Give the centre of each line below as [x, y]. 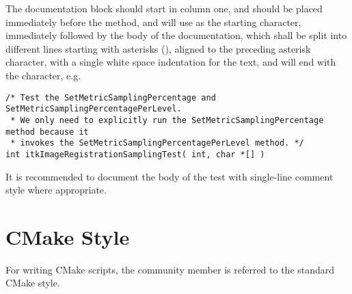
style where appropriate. [56, 190]
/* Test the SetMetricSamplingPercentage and [111, 97]
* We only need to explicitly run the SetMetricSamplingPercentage [167, 120]
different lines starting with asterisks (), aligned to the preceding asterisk [158, 48]
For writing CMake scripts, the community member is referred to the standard [170, 269]
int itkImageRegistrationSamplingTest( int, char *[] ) [135, 154]
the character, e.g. [43, 75]
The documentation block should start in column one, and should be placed [164, 8]
